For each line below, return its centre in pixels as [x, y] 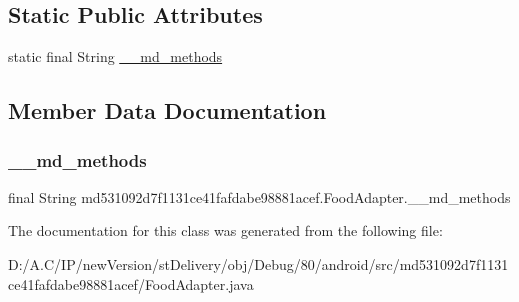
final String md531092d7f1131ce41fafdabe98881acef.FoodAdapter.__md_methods [259, 196]
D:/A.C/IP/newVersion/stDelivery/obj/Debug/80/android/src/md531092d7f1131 [258, 263]
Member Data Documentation [167, 110]
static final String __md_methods [115, 56]
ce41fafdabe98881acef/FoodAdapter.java [131, 283]
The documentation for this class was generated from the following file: [225, 230]
